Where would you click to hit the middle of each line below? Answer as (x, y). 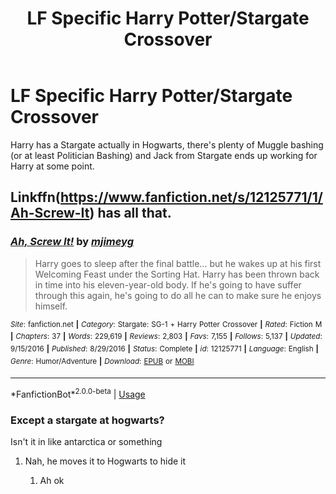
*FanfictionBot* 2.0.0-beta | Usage (78, 393)
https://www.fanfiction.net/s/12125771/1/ (191, 197)
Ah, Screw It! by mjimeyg (72, 242)
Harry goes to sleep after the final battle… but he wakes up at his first (178, 263)
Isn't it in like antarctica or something (86, 442)
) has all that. (130, 213)
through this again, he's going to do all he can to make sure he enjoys (178, 295)
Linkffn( (36, 197)
